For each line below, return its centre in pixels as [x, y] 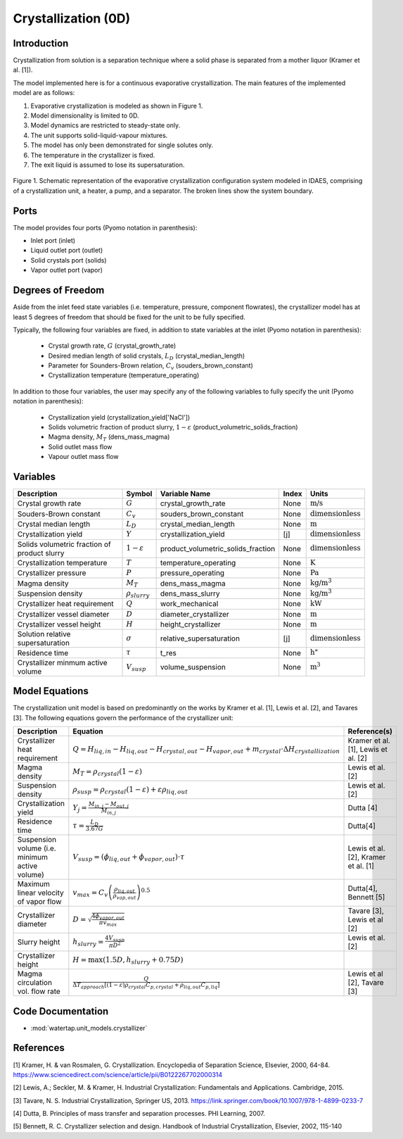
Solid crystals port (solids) [69, 260]
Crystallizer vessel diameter [63, 614]
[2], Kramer [367, 857]
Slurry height [39, 942]
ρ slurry [138, 594]
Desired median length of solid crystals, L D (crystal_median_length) [147, 357]
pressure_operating [192, 573]
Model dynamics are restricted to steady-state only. [105, 125]
